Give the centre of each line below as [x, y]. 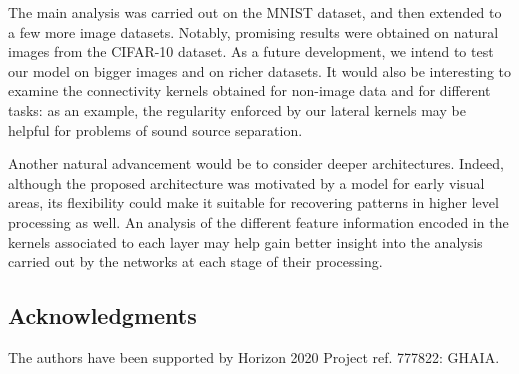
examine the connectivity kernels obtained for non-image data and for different [249, 90]
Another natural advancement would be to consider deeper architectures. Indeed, [256, 163]
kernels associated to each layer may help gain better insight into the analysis [245, 241]
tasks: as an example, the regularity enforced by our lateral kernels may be [237, 109]
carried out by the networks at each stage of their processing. [195, 261]
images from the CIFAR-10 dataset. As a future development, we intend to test [251, 51]
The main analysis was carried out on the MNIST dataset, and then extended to [255, 12]
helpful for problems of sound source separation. [155, 129]
